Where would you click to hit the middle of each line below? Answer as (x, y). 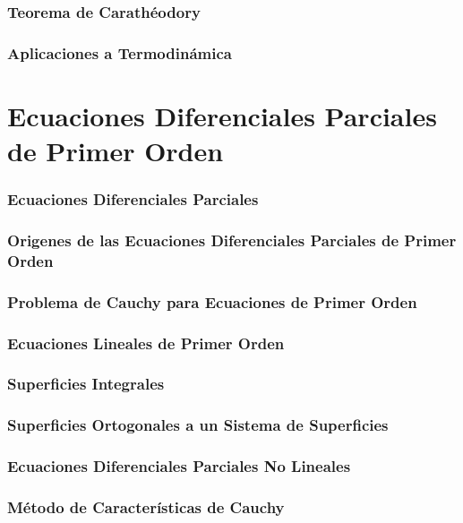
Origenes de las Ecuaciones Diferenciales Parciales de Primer (232, 240)
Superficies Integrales (86, 384)
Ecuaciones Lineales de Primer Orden (146, 343)
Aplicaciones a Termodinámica (120, 52)
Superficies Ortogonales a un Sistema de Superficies (198, 425)
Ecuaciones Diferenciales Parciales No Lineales (179, 466)
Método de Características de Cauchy (146, 507)
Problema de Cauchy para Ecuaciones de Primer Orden (212, 301)
